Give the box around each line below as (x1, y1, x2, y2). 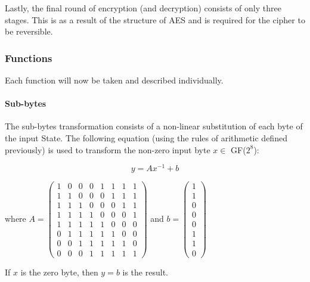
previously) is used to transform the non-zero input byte (5, 143, 210, 156)
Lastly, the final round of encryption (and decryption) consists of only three (5, 2, 281, 14)
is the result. (122, 265, 168, 278)
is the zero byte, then (20, 265, 98, 278)
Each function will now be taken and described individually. (5, 74, 224, 86)
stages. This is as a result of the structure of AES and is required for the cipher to (5, 13, 305, 26)
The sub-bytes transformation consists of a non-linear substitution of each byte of (5, 120, 303, 132)
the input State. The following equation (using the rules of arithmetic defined (5, 131, 287, 144)
